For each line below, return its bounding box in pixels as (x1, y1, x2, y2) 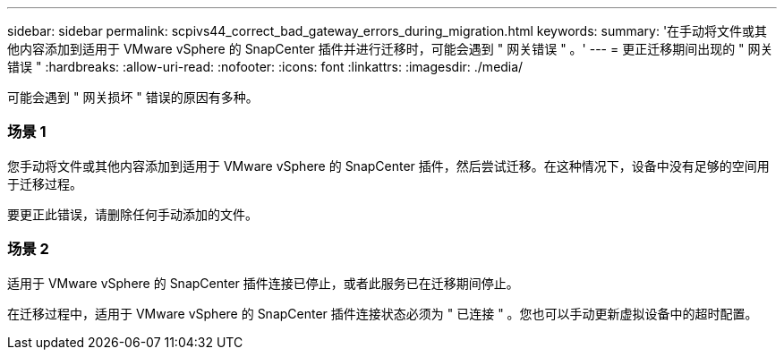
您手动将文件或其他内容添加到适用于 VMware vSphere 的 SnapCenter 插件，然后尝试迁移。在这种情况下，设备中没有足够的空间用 (7, 157, 770, 174)
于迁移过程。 (7, 175, 82, 191)
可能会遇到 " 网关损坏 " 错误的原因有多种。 (7, 89, 259, 105)
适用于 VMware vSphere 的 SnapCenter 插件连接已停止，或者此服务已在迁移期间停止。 (7, 275, 519, 291)
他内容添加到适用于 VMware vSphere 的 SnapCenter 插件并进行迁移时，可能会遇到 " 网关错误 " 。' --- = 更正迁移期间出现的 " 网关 (7, 41, 773, 56)
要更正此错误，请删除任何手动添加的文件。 (7, 206, 258, 222)
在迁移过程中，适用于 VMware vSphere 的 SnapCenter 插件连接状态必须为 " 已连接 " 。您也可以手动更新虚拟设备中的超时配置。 (7, 305, 758, 321)
